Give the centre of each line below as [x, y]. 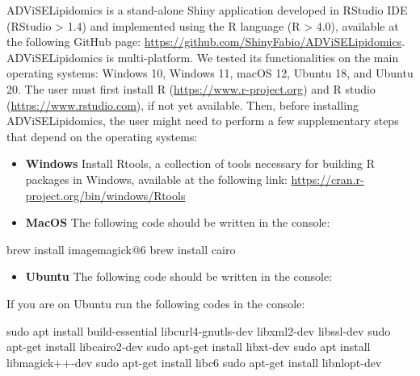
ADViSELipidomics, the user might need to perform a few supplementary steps [203, 121]
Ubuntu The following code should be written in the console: [179, 276]
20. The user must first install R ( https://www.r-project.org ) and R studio [191, 88]
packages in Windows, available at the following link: [156, 179]
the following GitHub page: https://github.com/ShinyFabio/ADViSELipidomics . [206, 42]
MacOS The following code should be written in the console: [178, 222]
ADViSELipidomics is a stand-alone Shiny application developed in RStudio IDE [207, 10]
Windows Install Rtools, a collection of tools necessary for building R [200, 163]
